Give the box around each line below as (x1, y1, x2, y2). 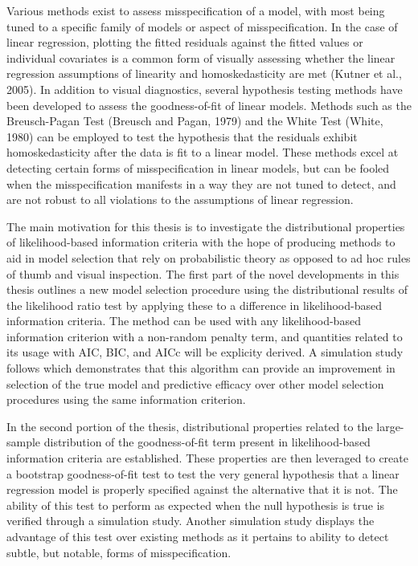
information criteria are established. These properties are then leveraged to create (6, 450, 408, 466)
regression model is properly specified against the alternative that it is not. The (6, 481, 398, 498)
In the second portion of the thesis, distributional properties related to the (6, 417, 373, 434)
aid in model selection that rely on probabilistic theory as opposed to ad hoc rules (6, 249, 411, 266)
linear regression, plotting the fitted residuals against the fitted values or (6, 34, 363, 51)
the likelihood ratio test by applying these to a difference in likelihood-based (6, 296, 382, 313)
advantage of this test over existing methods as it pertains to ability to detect (6, 528, 389, 544)
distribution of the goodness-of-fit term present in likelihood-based (43, 434, 371, 450)
